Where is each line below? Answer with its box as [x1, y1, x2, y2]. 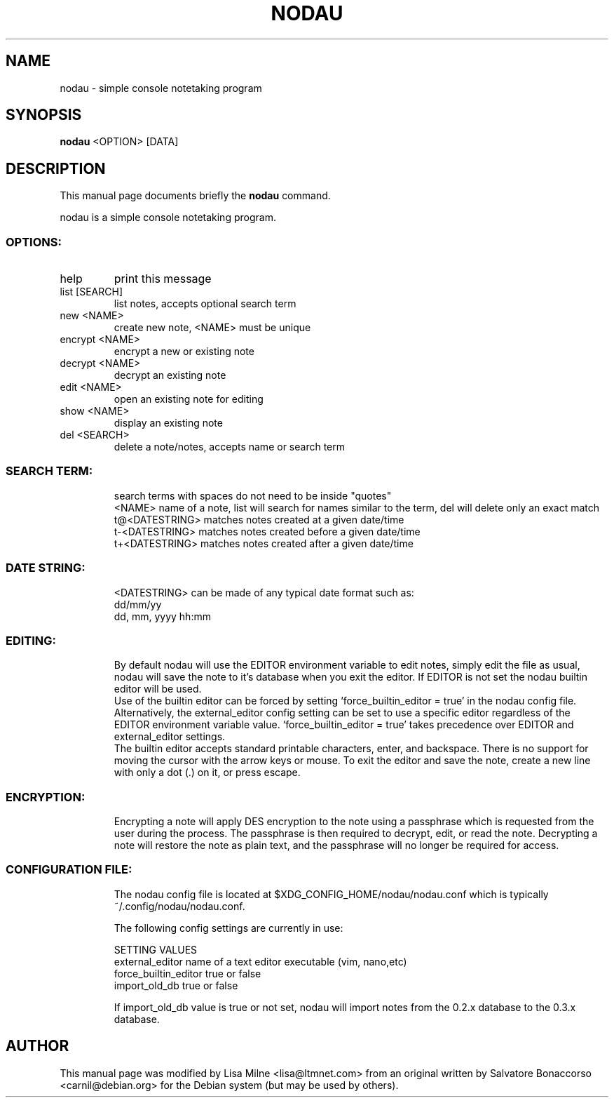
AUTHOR [6, 1037, 69, 1055]
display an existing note [114, 417, 223, 429]
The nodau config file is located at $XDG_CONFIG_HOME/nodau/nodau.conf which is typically [114, 888, 549, 900]
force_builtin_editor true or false [114, 967, 261, 980]
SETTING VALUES [114, 943, 198, 956]
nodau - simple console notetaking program [60, 81, 262, 94]
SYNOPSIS [6, 106, 82, 124]
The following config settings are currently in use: [114, 921, 343, 934]
